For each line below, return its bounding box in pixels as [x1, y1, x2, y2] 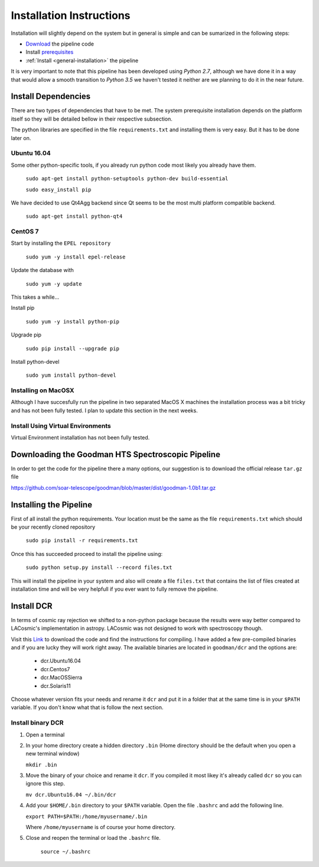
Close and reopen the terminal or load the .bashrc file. [25, 834, 161, 842]
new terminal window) [25, 750, 80, 757]
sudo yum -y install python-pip [25, 318, 119, 325]
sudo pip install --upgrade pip [25, 345, 119, 352]
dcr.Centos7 [40, 665, 70, 672]
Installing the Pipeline [11, 500, 93, 510]
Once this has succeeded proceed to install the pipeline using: [11, 550, 162, 557]
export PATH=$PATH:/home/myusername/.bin [25, 813, 148, 820]
